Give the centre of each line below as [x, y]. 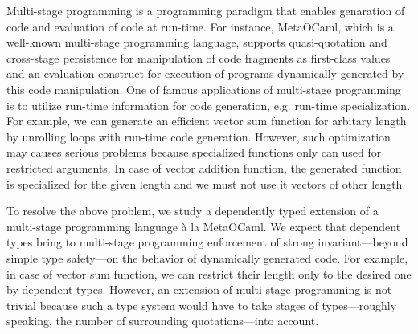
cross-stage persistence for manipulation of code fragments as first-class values [199, 57]
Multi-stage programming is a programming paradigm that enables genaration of [206, 10]
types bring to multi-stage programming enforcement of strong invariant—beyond [207, 242]
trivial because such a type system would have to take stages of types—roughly [202, 305]
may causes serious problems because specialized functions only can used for [194, 152]
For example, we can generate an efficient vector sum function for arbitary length [207, 121]
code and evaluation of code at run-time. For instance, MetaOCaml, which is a [200, 26]
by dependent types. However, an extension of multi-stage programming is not [199, 289]
